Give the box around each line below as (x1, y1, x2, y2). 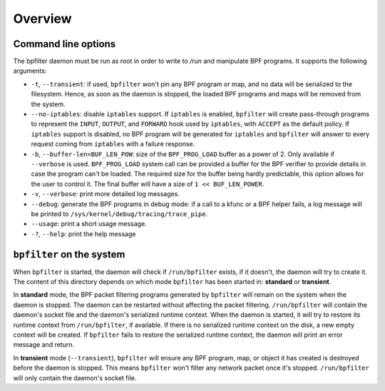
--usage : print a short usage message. (31, 220, 148, 228)
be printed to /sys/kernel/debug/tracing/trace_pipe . (31, 209, 208, 218)
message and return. (13, 340, 75, 349)
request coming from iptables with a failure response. (31, 140, 195, 148)
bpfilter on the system (13, 248, 125, 260)
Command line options (13, 38, 116, 50)
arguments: (13, 66, 47, 75)
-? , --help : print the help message (31, 229, 136, 238)
